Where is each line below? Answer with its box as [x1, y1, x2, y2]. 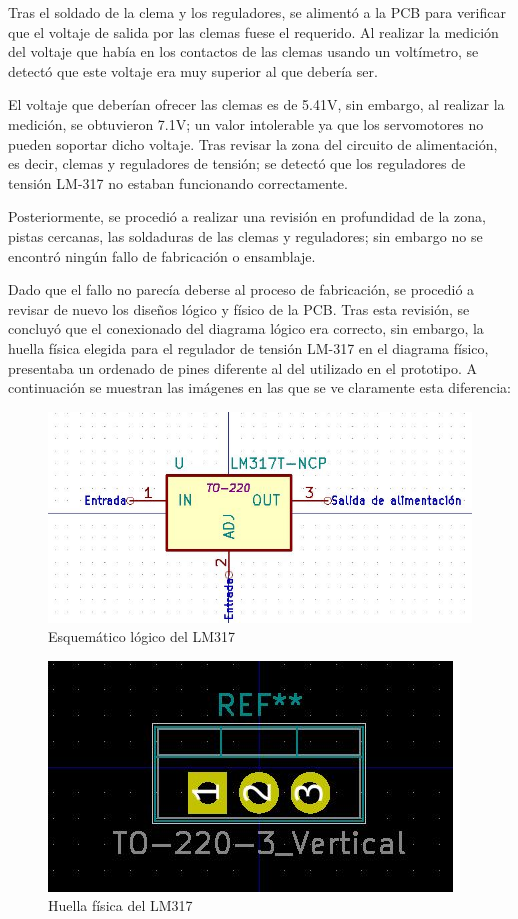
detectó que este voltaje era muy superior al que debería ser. [8, 60, 378, 81]
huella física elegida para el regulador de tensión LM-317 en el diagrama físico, [8, 337, 489, 358]
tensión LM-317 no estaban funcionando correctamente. [8, 172, 348, 193]
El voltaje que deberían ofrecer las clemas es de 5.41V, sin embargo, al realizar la [8, 94, 505, 115]
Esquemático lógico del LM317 [48, 626, 236, 647]
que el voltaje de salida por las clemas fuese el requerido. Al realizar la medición [8, 21, 499, 42]
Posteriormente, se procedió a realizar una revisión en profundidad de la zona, [8, 206, 486, 227]
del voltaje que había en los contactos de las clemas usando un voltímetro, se [8, 41, 479, 62]
